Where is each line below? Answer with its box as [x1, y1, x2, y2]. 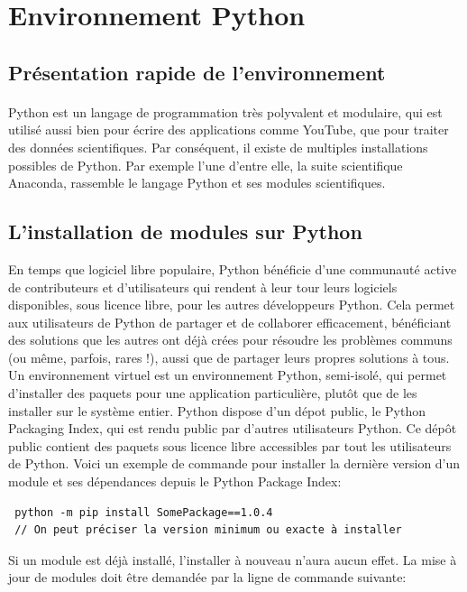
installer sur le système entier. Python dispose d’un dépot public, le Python [8, 401, 426, 420]
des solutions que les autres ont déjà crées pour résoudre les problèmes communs [8, 330, 453, 349]
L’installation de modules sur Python [8, 217, 362, 245]
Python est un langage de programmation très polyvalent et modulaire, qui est [8, 102, 443, 121]
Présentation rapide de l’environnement [8, 58, 386, 86]
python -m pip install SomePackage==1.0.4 [14, 505, 273, 519]
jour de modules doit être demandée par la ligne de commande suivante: [8, 568, 407, 587]
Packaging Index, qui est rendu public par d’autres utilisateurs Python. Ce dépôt [8, 419, 457, 438]
